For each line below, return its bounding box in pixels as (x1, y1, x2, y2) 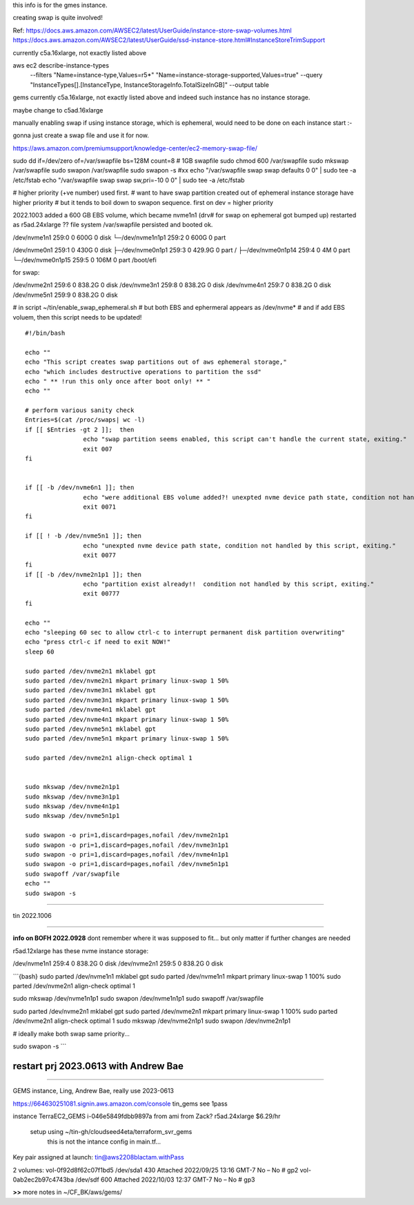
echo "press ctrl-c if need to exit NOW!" (25, 638, 171, 646)
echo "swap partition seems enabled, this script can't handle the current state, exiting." (83, 435, 407, 443)
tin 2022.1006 (12, 911, 52, 919)
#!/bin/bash (25, 329, 66, 337)
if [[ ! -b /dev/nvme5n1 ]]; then (25, 532, 141, 540)
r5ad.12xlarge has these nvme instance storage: (12, 946, 149, 955)
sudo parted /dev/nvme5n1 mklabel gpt (25, 725, 157, 733)
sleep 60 (25, 647, 55, 656)
